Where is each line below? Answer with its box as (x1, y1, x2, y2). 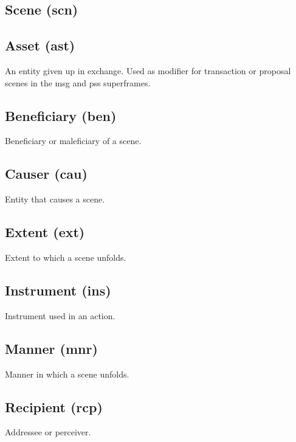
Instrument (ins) (5, 280, 111, 299)
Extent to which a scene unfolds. (5, 250, 126, 263)
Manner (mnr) (5, 339, 98, 357)
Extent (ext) (5, 223, 85, 241)
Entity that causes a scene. (5, 193, 105, 205)
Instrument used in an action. (5, 309, 115, 322)
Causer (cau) (5, 164, 88, 183)
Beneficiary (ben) (5, 106, 117, 125)
